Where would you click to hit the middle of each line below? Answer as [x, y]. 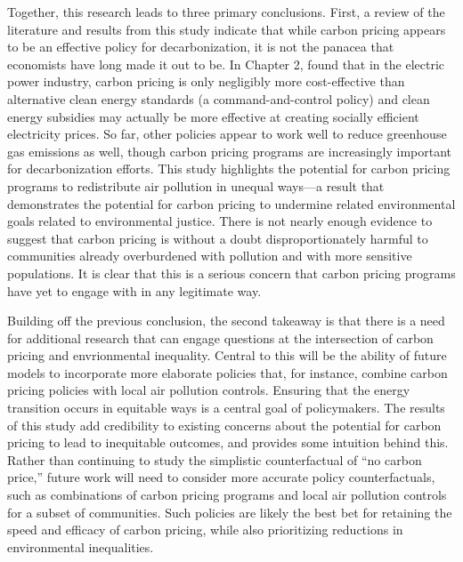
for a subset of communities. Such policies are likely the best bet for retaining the [230, 512]
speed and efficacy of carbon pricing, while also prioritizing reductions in [205, 530]
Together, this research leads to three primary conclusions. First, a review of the [226, 12]
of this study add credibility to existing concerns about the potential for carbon [224, 425]
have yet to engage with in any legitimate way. [134, 290]
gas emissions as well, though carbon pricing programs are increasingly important [229, 151]
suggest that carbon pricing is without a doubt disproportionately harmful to [218, 238]
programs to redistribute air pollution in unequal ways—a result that [196, 185]
